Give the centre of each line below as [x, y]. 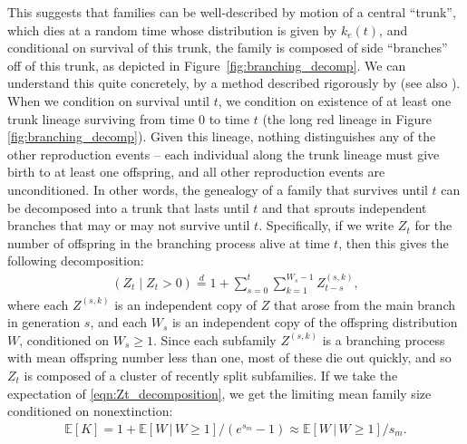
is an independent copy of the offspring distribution [315, 322]
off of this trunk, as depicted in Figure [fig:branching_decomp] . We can [207, 65]
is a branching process [384, 339]
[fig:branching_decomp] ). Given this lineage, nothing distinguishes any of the [222, 136]
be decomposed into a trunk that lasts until [128, 207]
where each [38, 304]
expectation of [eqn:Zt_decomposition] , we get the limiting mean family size [219, 393]
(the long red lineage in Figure [347, 118]
